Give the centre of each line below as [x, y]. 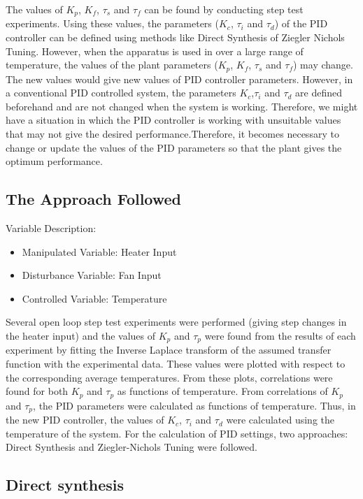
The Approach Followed [94, 199]
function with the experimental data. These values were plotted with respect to [176, 364]
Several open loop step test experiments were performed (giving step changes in [176, 322]
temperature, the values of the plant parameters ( [112, 65]
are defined [319, 93]
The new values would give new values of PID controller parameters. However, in [179, 79]
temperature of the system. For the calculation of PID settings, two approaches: [177, 433]
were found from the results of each [280, 336]
